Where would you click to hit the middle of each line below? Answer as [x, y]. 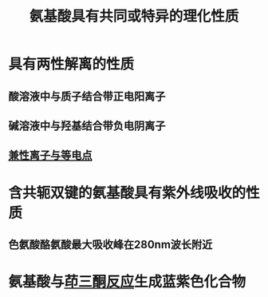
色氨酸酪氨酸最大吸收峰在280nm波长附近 [110, 244]
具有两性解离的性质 [71, 64]
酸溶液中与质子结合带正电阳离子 [87, 96]
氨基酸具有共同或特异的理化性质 [134, 16]
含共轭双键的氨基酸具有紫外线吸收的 [127, 193]
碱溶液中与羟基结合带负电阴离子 [87, 126]
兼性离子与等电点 [50, 155]
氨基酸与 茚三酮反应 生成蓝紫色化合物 [127, 282]
